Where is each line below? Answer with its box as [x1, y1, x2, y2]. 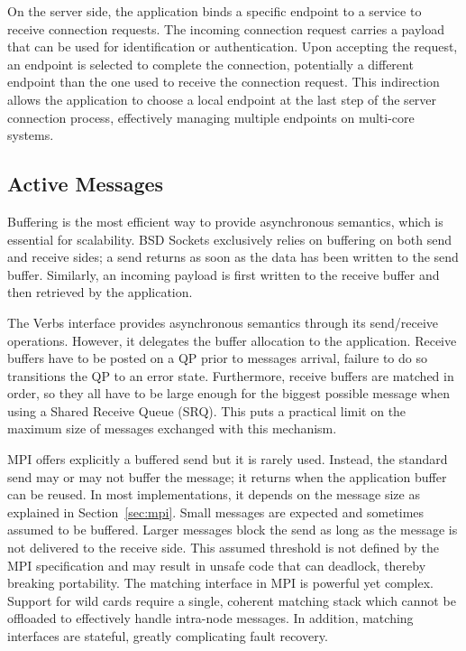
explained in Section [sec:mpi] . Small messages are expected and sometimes [7, 502, 425, 521]
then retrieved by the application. [7, 283, 193, 302]
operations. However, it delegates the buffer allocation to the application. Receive [7, 330, 457, 349]
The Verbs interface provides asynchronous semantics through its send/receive [7, 312, 438, 331]
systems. [7, 126, 54, 144]
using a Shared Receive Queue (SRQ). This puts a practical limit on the [7, 401, 407, 420]
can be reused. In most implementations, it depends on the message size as [7, 485, 420, 504]
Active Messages [7, 170, 164, 198]
